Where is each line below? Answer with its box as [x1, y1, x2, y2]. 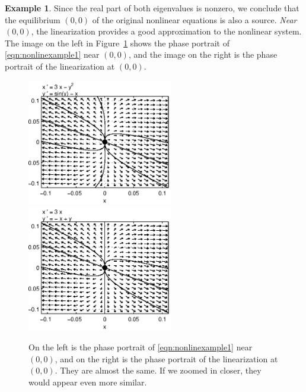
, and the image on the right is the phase [128, 48, 278, 61]
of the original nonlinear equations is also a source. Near [92, 13, 297, 26]
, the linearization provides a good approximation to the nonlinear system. [31, 25, 302, 37]
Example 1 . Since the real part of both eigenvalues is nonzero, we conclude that [5, 2, 299, 14]
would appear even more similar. [28, 375, 147, 388]
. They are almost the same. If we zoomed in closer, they [55, 364, 262, 377]
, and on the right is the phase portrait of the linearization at [55, 352, 278, 365]
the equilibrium [5, 13, 60, 26]
